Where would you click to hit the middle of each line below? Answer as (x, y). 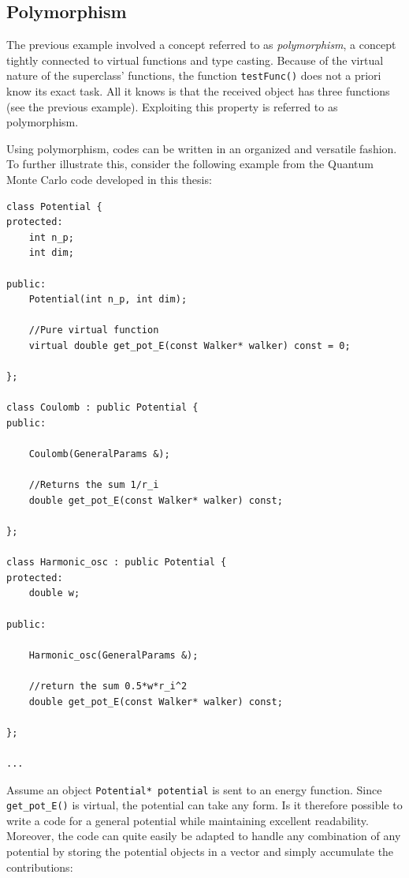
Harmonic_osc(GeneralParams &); (113, 655)
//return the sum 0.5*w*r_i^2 (108, 687)
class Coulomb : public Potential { (102, 408)
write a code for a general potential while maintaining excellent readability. (188, 820)
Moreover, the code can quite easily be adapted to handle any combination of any (204, 836)
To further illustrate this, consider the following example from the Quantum (190, 164)
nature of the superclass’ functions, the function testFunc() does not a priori (194, 75)
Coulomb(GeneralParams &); (99, 454)
